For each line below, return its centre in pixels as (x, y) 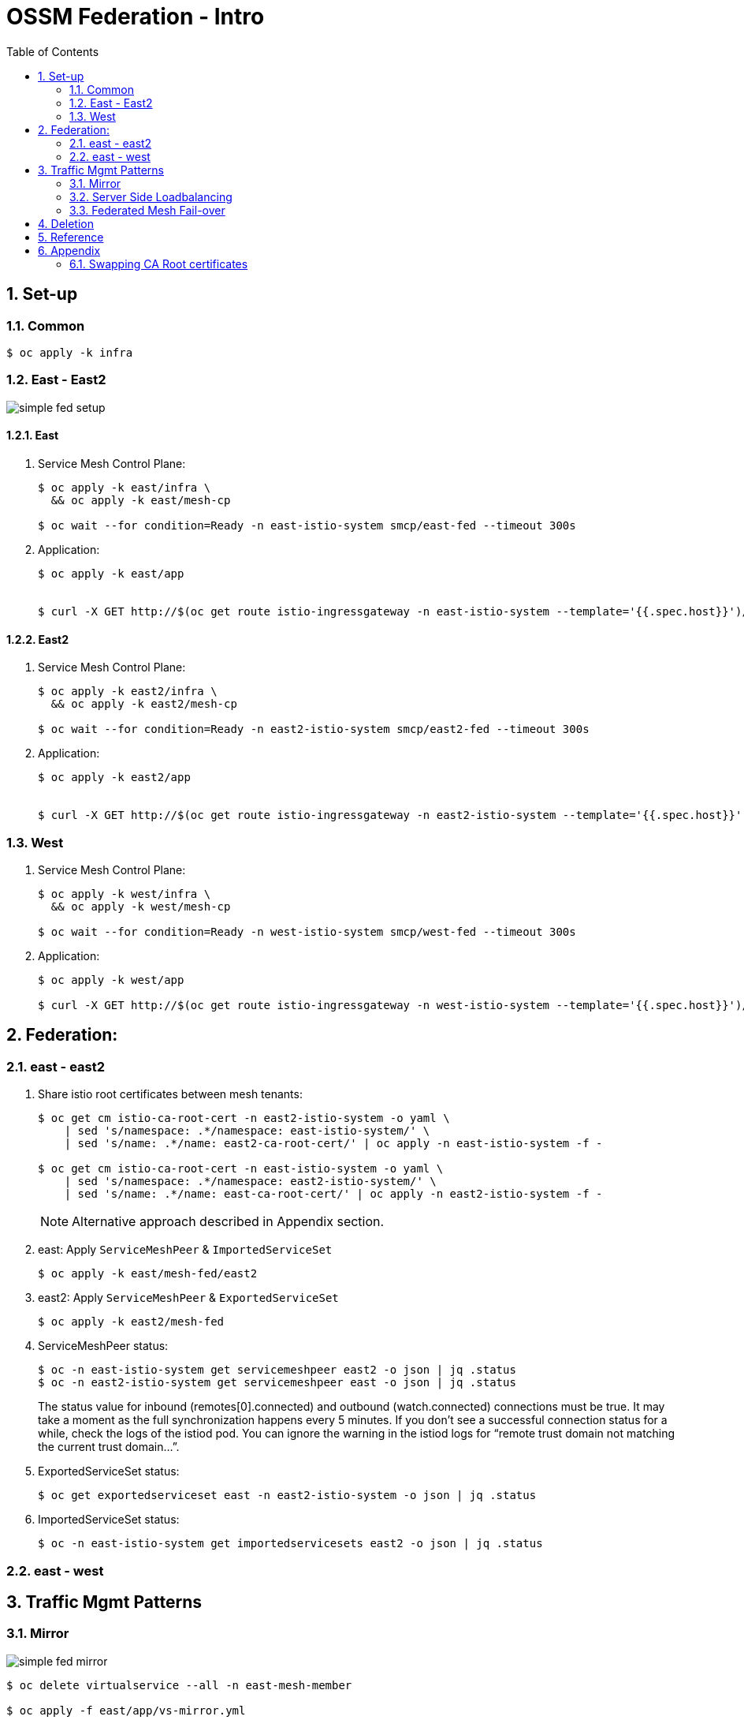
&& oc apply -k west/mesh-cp (141, 906)
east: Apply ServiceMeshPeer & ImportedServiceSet (185, 1250)
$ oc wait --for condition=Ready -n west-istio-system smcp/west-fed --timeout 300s (307, 931)
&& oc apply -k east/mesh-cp (141, 500)
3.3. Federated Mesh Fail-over (147, 210)
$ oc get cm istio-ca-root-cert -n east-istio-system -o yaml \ (241, 1169)
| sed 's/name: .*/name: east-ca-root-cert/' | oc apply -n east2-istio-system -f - (333, 1194)
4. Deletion (66, 223)
